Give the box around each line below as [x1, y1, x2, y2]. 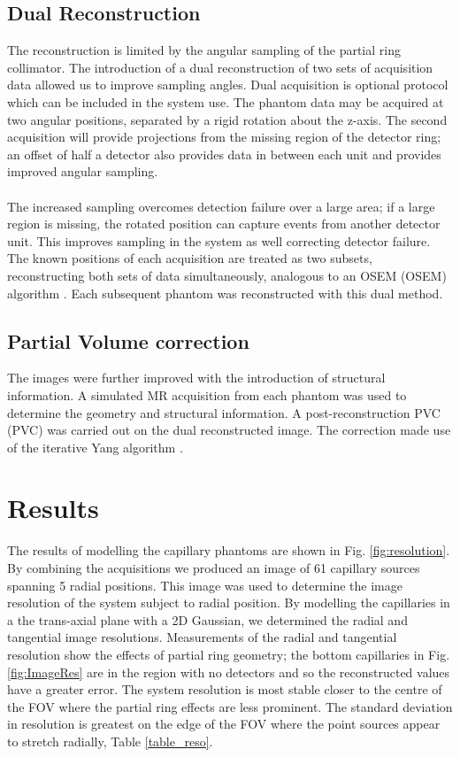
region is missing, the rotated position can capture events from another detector [7, 214, 441, 233]
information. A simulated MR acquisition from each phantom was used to [7, 385, 407, 404]
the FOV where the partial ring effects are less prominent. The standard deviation [7, 697, 453, 715]
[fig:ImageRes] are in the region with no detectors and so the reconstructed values [7, 662, 450, 681]
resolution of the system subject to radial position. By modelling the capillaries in [7, 593, 450, 612]
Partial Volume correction [7, 327, 249, 354]
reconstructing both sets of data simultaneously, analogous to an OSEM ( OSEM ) [7, 266, 447, 284]
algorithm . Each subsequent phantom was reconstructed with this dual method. [7, 283, 443, 302]
